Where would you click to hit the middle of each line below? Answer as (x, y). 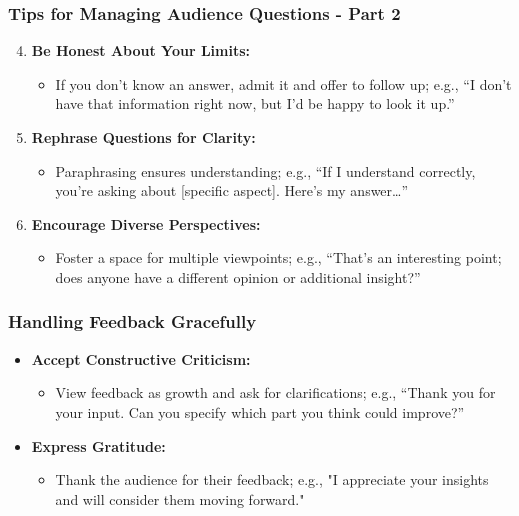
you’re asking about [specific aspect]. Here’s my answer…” (232, 190)
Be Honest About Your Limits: (141, 50)
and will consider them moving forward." (180, 498)
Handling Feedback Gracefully (132, 321)
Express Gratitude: (98, 445)
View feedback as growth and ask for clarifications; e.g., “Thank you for (275, 392)
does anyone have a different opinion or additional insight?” (238, 276)
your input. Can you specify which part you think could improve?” (260, 411)
